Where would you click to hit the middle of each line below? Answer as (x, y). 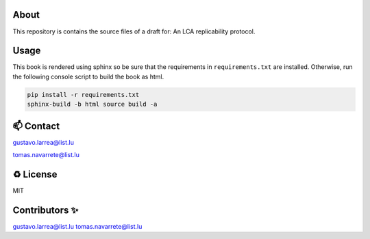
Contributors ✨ (46, 210)
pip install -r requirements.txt (83, 95)
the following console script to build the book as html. (88, 76)
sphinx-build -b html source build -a (92, 104)
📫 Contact (36, 126)
